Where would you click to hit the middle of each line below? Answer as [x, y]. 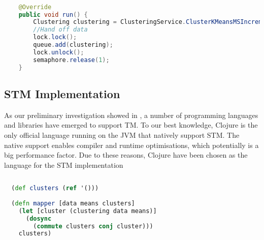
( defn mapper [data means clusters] [73, 203]
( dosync [39, 218]
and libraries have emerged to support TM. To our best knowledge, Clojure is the [131, 125]
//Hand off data [60, 30]
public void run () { [53, 14]
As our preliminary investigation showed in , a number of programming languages [131, 115]
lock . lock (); [55, 37]
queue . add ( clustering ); [73, 45]
